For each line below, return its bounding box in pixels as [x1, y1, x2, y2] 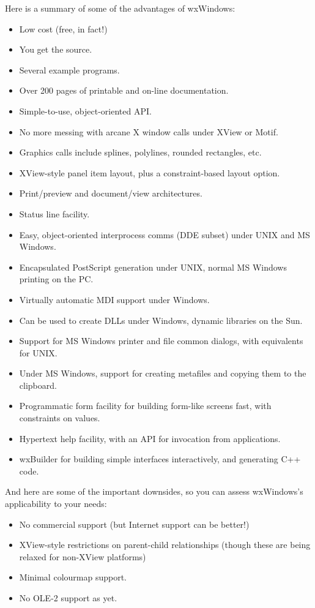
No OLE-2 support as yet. [19, 591, 117, 604]
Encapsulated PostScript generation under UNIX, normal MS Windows [19, 260, 287, 273]
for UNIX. [19, 346, 57, 359]
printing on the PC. [19, 272, 94, 285]
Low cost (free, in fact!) [19, 22, 108, 35]
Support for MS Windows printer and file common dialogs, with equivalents [19, 334, 303, 347]
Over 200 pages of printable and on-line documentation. [19, 84, 229, 97]
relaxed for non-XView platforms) [19, 550, 146, 563]
